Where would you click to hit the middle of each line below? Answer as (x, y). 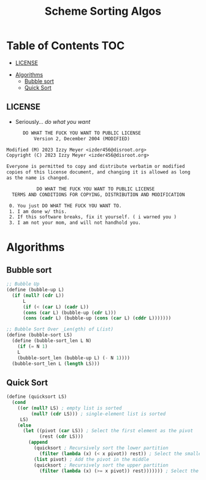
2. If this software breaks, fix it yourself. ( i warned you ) (93, 217)
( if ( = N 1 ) (32, 346)
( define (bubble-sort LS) (39, 335)
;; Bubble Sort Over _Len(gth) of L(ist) (60, 329)
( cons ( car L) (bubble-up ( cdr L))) (69, 313)
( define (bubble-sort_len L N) (52, 341)
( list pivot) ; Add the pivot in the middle (91, 459)
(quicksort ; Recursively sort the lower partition (101, 448)
